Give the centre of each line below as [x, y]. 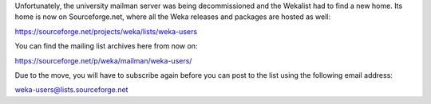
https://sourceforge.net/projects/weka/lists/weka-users [106, 31]
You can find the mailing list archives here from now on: [106, 46]
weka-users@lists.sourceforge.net [71, 90]
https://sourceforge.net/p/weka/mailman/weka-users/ [103, 60]
